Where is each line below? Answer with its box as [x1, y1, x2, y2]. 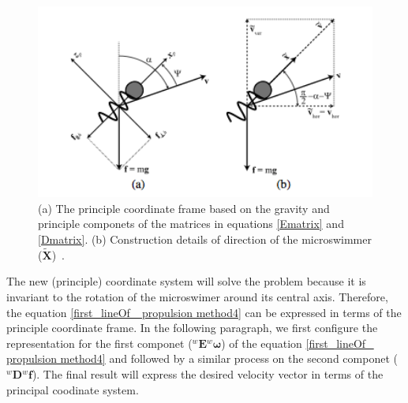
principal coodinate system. [6, 381, 139, 397]
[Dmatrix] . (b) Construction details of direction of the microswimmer [38, 231, 372, 248]
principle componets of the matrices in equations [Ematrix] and [38, 215, 344, 232]
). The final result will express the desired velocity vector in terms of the [32, 366, 384, 382]
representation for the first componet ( [6, 334, 193, 351]
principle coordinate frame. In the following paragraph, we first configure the [6, 319, 378, 336]
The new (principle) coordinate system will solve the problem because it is [6, 273, 366, 289]
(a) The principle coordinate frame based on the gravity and [38, 200, 330, 216]
